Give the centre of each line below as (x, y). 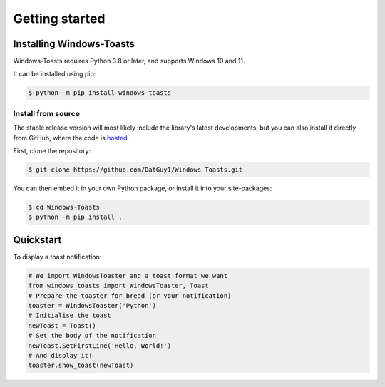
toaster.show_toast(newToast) (81, 366)
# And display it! (60, 355)
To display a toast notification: (57, 257)
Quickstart (37, 240)
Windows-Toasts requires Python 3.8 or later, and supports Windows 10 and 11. (129, 61)
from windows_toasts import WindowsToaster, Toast (119, 286)
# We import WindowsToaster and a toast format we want (128, 275)
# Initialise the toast (70, 316)
